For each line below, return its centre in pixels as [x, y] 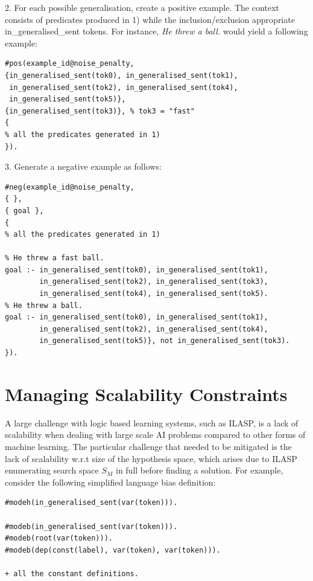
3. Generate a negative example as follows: [83, 166]
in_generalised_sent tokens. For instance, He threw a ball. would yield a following [156, 31]
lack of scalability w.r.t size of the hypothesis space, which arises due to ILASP [151, 458]
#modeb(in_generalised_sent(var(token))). [91, 526]
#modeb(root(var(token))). [59, 538]
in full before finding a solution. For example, [199, 470]
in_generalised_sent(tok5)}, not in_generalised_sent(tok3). [165, 341]
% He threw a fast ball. [55, 258]
